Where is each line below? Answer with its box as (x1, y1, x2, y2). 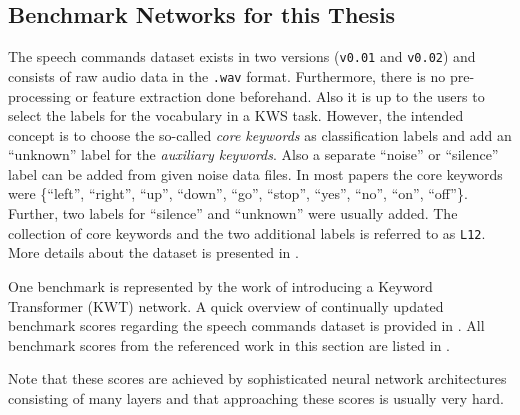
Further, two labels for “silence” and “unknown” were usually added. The (8, 203, 458, 224)
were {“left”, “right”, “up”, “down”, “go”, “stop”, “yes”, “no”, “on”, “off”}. (8, 183, 468, 204)
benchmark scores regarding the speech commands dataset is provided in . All (8, 315, 485, 336)
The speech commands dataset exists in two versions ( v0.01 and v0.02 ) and (8, 46, 476, 67)
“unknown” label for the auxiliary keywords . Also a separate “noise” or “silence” (8, 144, 499, 165)
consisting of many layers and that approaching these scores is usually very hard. (8, 387, 504, 408)
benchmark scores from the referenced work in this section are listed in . (8, 334, 451, 355)
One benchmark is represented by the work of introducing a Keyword (8, 275, 433, 296)
